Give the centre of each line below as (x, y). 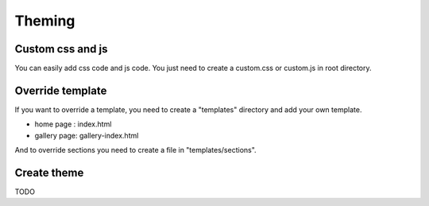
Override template (61, 90)
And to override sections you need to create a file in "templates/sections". (136, 150)
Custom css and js (61, 49)
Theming (45, 21)
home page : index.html (73, 124)
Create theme (49, 172)
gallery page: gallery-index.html (87, 135)
